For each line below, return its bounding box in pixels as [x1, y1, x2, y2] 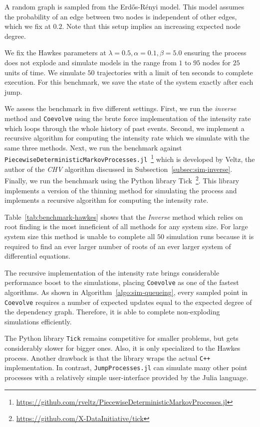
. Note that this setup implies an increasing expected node [62, 21, 241, 31]
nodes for [202, 57, 231, 67]
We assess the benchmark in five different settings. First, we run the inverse [4, 103, 237, 114]
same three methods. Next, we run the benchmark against [4, 142, 182, 152]
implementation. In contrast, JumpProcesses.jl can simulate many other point [4, 362, 248, 373]
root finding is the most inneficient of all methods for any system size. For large [4, 221, 248, 232]
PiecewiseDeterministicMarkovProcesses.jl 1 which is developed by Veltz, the [4, 152, 255, 164]
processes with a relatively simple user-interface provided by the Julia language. [4, 372, 249, 382]
